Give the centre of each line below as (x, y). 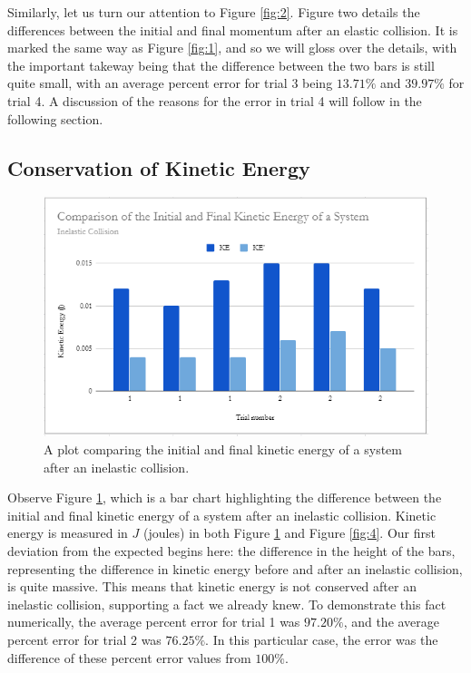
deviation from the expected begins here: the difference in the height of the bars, (231, 550)
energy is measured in (68, 533)
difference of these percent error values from (129, 657)
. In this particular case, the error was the (322, 639)
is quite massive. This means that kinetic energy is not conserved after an (212, 586)
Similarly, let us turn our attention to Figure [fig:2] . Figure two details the (214, 12)
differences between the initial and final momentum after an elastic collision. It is (233, 29)
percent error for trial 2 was (84, 639)
